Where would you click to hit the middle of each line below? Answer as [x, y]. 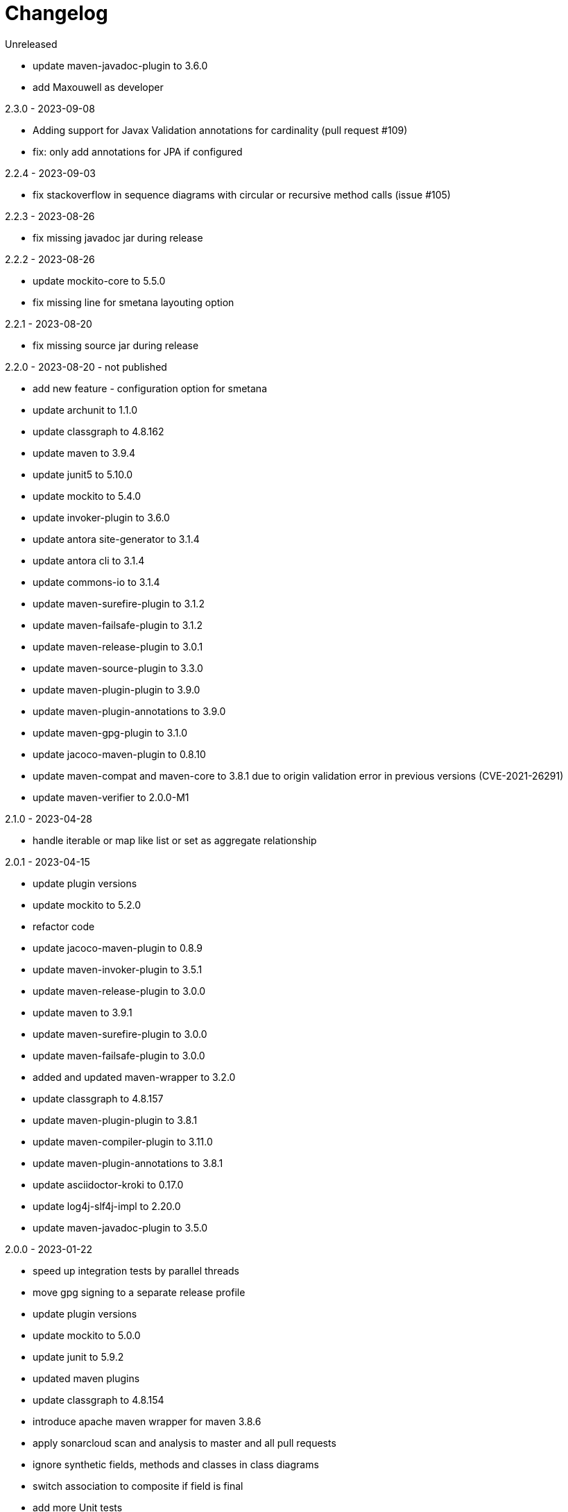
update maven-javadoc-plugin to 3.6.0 [120, 65]
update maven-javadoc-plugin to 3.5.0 [120, 1227]
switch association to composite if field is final [138, 1486]
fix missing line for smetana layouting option [134, 302]
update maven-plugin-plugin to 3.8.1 [115, 1120]
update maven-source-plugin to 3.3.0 [118, 668]
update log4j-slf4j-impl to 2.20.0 [107, 1206]
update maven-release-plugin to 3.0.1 [118, 646]
